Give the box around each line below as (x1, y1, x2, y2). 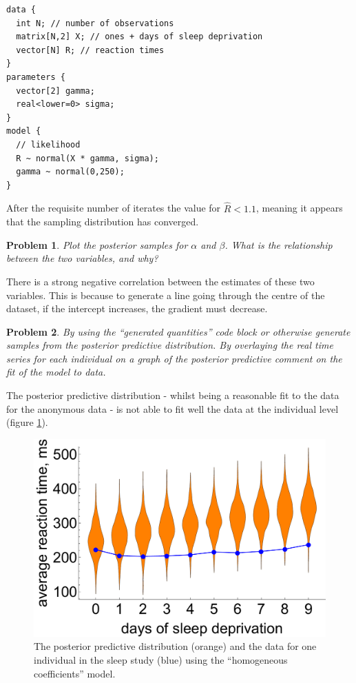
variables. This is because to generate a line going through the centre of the (6, 287, 325, 302)
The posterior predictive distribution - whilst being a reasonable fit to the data (6, 388, 339, 402)
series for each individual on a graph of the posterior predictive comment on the (6, 351, 342, 365)
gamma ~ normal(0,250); (16, 167, 125, 177)
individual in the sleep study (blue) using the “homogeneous (34, 652, 288, 666)
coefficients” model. (34, 666, 116, 680)
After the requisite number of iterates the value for (6, 201, 221, 215)
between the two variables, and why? (6, 251, 158, 265)
